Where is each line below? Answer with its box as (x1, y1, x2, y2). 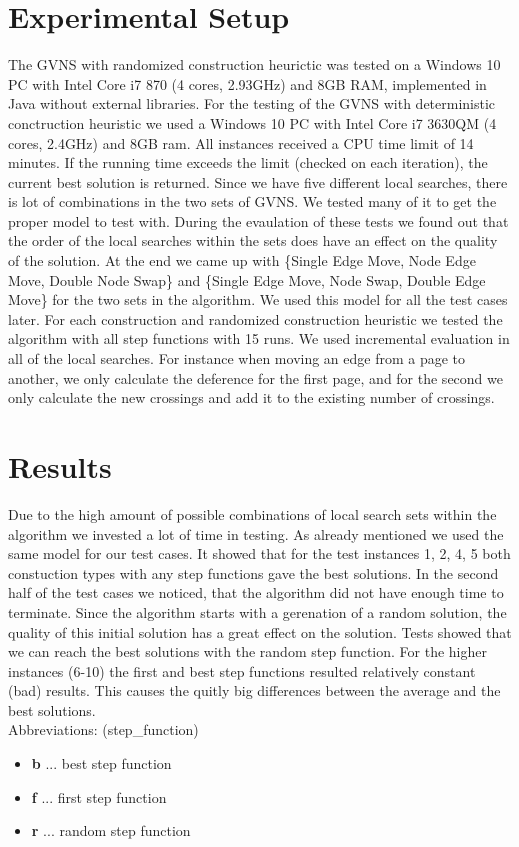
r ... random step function (31, 820, 191, 841)
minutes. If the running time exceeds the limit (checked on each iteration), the (8, 152, 488, 173)
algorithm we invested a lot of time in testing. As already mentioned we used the (8, 523, 504, 544)
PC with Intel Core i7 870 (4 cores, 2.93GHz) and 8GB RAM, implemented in (8, 73, 487, 94)
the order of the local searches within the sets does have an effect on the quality (8, 230, 498, 251)
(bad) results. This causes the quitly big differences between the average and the (8, 680, 501, 701)
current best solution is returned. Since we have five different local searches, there (8, 171, 508, 192)
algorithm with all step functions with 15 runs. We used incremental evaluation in (8, 328, 510, 349)
